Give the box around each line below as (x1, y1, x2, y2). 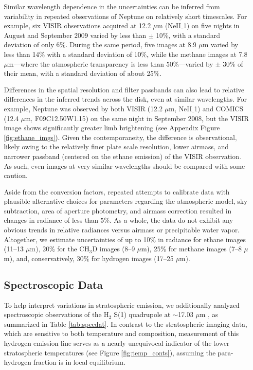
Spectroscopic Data (4, 277, 103, 292)
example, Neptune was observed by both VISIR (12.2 (4, 103, 163, 113)
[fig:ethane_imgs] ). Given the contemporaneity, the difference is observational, (4, 132, 237, 142)
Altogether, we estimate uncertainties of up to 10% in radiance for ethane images (4, 234, 246, 244)
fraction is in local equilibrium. (33, 357, 126, 367)
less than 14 (4, 49, 39, 59)
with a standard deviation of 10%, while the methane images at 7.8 (47, 49, 248, 59)
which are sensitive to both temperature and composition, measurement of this (4, 328, 239, 338)
